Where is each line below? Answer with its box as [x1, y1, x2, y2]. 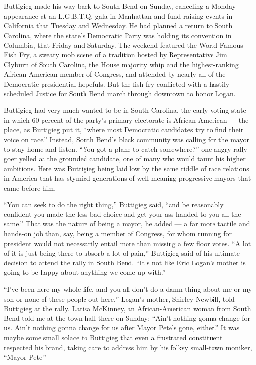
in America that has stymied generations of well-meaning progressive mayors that [4, 173, 251, 183]
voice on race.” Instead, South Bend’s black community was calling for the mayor [4, 134, 249, 144]
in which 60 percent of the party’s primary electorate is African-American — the [4, 114, 249, 125]
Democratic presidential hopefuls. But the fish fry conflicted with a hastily [4, 78, 230, 89]
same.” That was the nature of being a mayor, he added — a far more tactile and [4, 218, 250, 229]
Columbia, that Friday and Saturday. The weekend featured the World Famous [4, 40, 243, 50]
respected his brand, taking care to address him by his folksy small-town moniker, [4, 342, 252, 352]
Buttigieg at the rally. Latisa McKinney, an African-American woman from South [4, 303, 251, 313]
